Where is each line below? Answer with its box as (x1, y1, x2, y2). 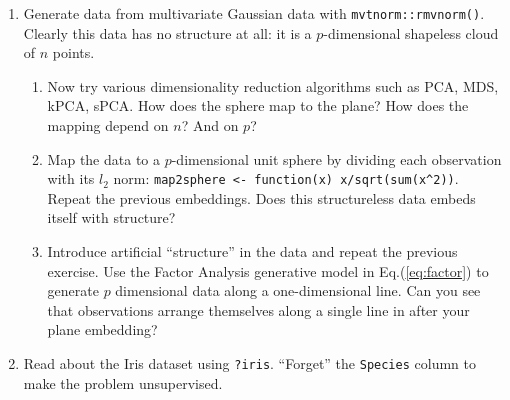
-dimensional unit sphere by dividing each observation (171, 148, 502, 169)
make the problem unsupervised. (23, 372, 223, 393)
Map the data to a (47, 148, 160, 169)
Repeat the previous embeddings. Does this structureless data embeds (47, 187, 476, 208)
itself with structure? (47, 207, 176, 228)
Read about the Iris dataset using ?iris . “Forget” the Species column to (23, 353, 476, 374)
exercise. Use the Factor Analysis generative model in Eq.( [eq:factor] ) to (47, 260, 489, 281)
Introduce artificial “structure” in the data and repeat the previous (47, 241, 458, 262)
